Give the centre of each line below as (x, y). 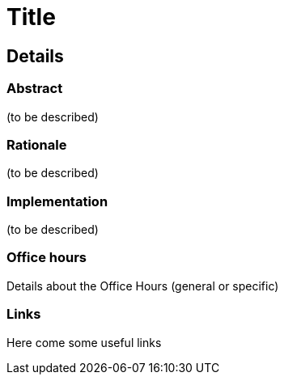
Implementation (57, 201)
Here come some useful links (84, 342)
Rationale (37, 144)
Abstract (35, 89)
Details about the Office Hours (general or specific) (143, 286)
